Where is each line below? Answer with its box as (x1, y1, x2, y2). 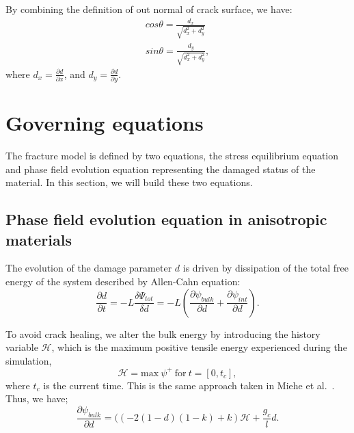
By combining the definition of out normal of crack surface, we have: (5, 2, 292, 16)
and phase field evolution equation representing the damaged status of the (5, 161, 316, 176)
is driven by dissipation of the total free (182, 261, 349, 275)
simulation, (5, 353, 52, 367)
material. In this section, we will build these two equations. (5, 175, 253, 189)
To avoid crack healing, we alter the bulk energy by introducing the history (5, 326, 321, 341)
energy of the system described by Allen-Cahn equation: (5, 274, 241, 288)
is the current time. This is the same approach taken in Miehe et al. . (43, 378, 335, 392)
